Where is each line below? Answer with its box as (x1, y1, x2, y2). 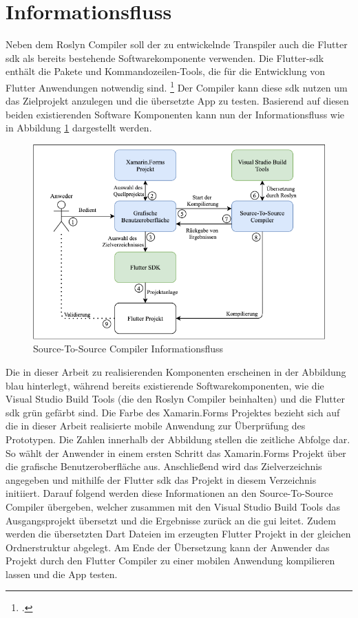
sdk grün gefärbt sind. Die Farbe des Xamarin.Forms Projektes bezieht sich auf (6, 405, 340, 419)
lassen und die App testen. (6, 566, 118, 581)
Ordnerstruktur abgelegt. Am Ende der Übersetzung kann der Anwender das (6, 540, 330, 554)
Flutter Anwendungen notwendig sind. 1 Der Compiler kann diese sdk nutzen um (6, 78, 348, 94)
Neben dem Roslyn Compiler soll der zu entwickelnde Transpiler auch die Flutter (6, 37, 348, 52)
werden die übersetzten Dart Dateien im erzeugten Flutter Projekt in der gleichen (6, 526, 351, 541)
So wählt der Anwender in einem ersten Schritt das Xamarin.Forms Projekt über (6, 445, 346, 460)
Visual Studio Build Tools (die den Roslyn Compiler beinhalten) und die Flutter (6, 392, 345, 406)
